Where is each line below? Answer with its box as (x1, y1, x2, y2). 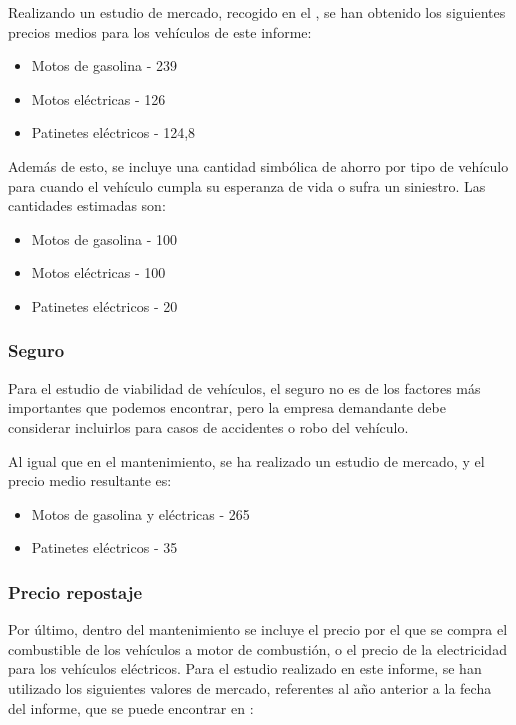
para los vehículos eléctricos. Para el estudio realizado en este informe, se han (8, 658, 482, 679)
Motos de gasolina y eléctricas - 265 (31, 503, 250, 524)
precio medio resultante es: (8, 470, 172, 491)
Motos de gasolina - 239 (31, 55, 177, 76)
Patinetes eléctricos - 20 (31, 295, 178, 316)
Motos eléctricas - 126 (31, 88, 166, 109)
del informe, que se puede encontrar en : (8, 697, 254, 718)
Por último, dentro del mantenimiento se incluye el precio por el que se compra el (8, 619, 508, 640)
